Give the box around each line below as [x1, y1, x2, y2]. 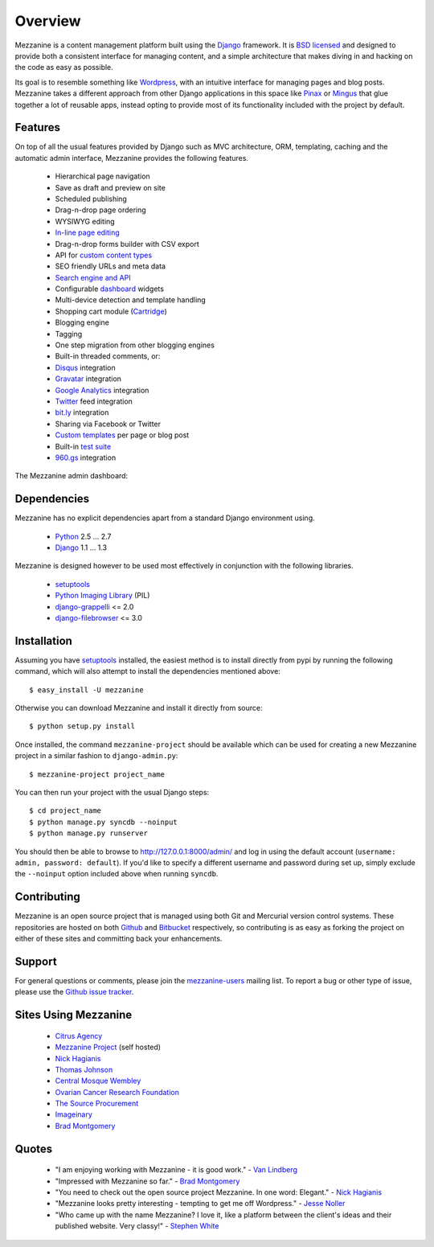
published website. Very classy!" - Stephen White [55, 1221, 219, 1231]
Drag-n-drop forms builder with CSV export [55, 239, 200, 248]
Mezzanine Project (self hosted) [55, 1042, 161, 1052]
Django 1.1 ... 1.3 [55, 543, 108, 552]
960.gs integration [55, 453, 117, 462]
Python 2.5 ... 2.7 [55, 531, 112, 541]
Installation [14, 634, 72, 647]
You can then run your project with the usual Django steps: [14, 788, 210, 798]
